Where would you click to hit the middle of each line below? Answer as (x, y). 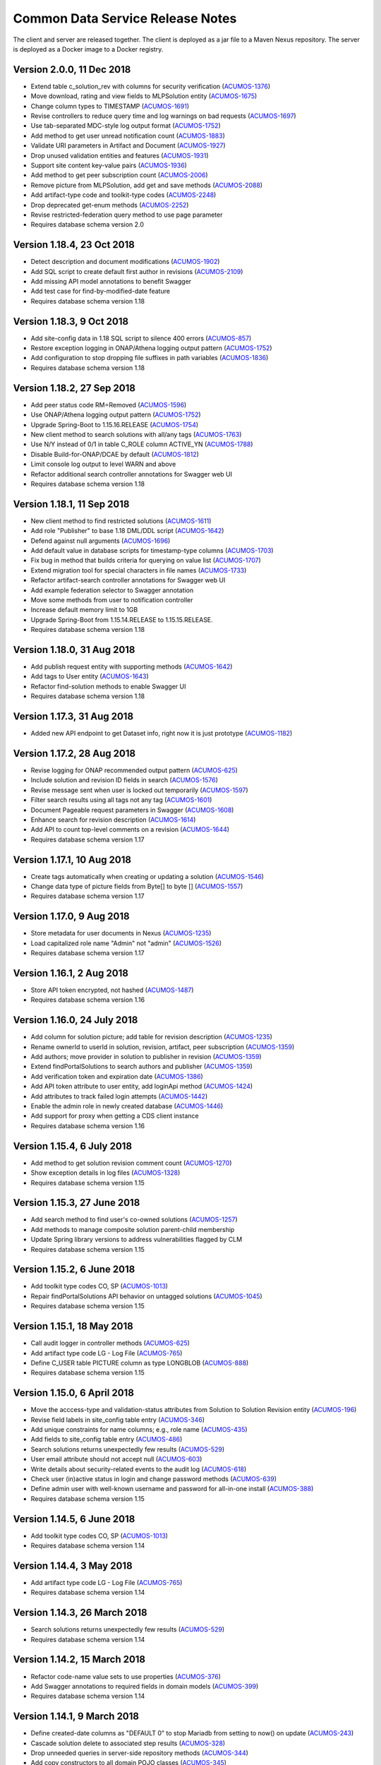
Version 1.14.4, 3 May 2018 (73, 1566)
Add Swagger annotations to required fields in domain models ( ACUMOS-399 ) (145, 1686)
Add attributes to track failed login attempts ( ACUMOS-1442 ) (119, 1096)
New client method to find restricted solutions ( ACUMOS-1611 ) (121, 521)
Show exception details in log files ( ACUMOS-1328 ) (105, 1173)
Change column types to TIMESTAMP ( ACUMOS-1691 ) (110, 106)
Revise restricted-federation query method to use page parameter (127, 215)
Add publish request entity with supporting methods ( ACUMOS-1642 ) (132, 666)
